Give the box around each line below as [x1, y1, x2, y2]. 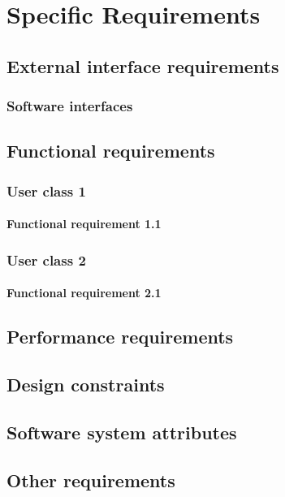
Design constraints [6, 372, 165, 397]
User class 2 [6, 249, 86, 270]
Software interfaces [6, 96, 133, 116]
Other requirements [6, 467, 175, 492]
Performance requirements [6, 324, 234, 349]
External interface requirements [6, 53, 279, 78]
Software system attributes [6, 419, 237, 444]
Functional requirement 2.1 [6, 284, 162, 301]
